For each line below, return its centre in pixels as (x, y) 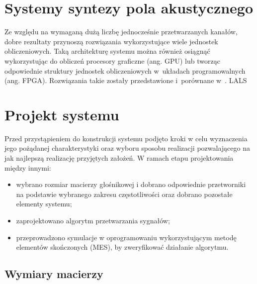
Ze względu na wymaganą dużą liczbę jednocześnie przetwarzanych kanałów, (121, 32)
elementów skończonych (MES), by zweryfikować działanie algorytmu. (122, 247)
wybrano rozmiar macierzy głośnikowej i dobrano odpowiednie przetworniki (131, 184)
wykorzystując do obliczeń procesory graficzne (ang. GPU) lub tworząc (112, 60)
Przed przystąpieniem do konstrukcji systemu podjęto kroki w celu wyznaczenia (126, 138)
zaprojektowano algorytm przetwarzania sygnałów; (93, 220)
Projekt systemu (62, 114)
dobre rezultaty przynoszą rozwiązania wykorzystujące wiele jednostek (111, 41)
